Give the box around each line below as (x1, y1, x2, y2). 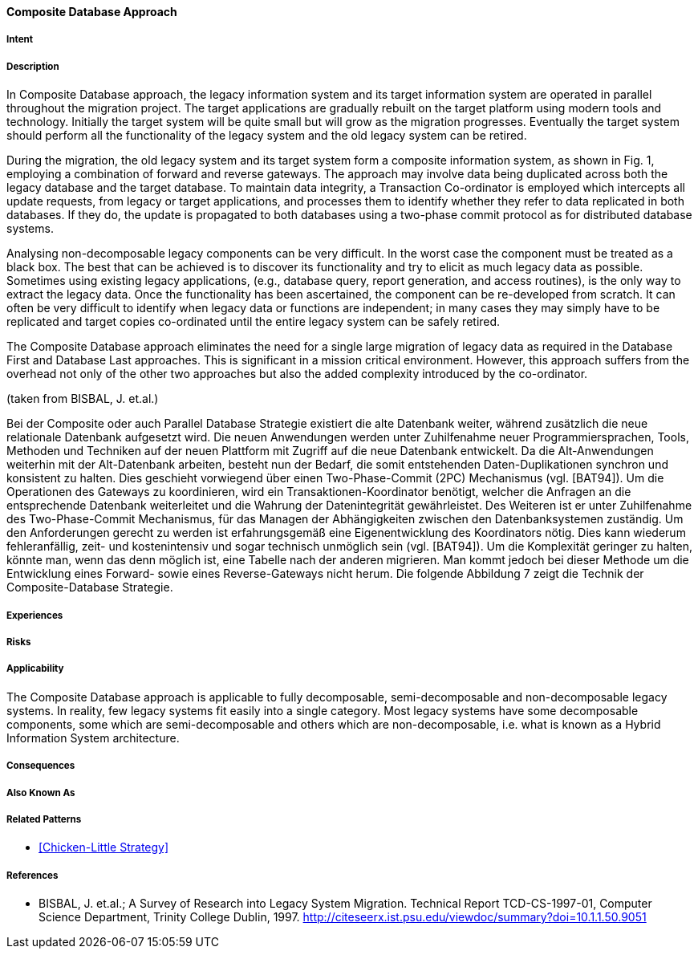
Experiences (6, 609, 63, 621)
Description (6, 60, 59, 72)
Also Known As (6, 786, 75, 799)
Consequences (6, 760, 75, 772)
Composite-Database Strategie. (6, 580, 173, 595)
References (6, 869, 59, 881)
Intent (6, 34, 34, 46)
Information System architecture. (6, 730, 180, 745)
